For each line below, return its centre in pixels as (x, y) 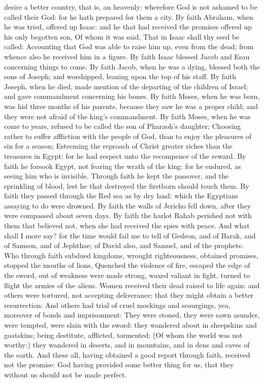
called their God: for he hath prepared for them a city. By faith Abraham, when (129, 16)
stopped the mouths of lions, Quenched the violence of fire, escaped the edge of (127, 265)
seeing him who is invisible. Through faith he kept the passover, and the (117, 176)
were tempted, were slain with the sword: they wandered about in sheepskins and (130, 325)
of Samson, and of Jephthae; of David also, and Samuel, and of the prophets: (124, 245)
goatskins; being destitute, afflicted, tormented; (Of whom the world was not (123, 335)
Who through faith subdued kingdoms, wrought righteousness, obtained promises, (131, 255)
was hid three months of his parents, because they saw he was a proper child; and (131, 106)
